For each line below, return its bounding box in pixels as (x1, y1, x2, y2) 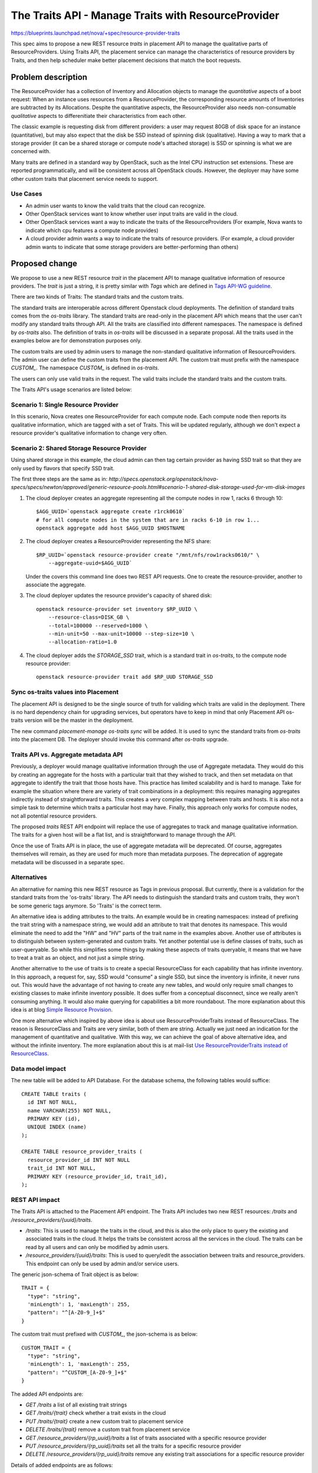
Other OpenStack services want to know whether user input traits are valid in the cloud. (25, 210, 238, 217)
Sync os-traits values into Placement (11, 688, 119, 696)
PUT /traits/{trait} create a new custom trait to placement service (25, 1418, 184, 1425)
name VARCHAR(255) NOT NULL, (27, 1107, 112, 1114)
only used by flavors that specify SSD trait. (11, 464, 115, 471)
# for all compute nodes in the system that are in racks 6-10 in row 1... (36, 516, 260, 523)
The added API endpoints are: (11, 1391, 84, 1398)
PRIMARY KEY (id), (27, 1115, 81, 1122)
